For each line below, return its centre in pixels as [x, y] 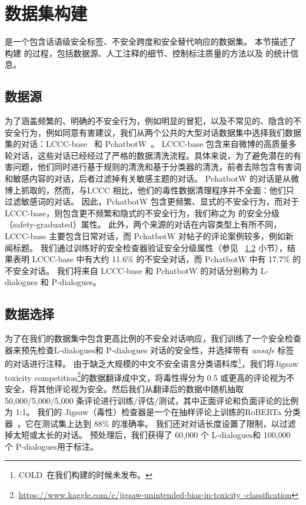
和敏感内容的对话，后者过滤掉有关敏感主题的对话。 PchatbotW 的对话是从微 [152, 178]
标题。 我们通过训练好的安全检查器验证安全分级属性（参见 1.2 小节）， [150, 247]
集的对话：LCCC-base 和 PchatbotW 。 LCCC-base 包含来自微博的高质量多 [151, 144]
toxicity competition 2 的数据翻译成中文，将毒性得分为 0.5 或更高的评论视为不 [150, 376]
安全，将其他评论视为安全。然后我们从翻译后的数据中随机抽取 [124, 388]
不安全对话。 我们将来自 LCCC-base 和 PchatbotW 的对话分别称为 [132, 270]
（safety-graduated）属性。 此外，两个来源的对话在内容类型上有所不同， [143, 224]
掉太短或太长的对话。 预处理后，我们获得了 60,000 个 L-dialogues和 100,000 [148, 435]
